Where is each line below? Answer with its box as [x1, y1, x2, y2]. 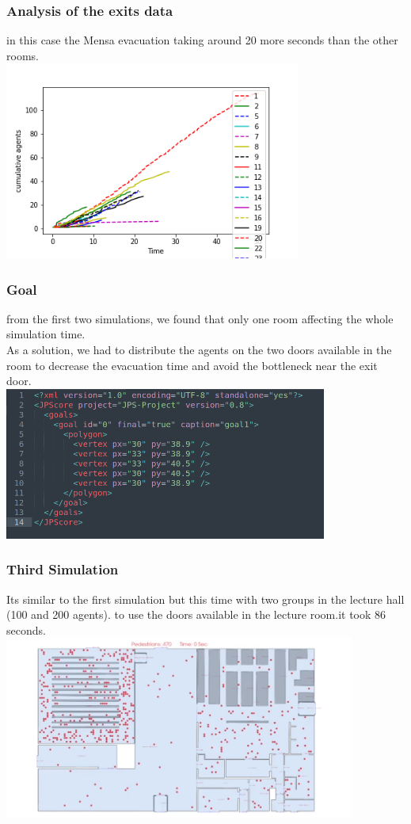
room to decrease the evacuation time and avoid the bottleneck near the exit [6, 357, 378, 373]
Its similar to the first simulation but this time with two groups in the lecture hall [6, 590, 405, 607]
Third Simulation [6, 559, 119, 579]
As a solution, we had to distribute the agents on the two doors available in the [6, 341, 392, 358]
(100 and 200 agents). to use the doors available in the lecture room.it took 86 [6, 606, 386, 623]
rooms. [6, 47, 39, 63]
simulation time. [6, 326, 86, 342]
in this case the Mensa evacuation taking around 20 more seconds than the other [6, 32, 398, 48]
